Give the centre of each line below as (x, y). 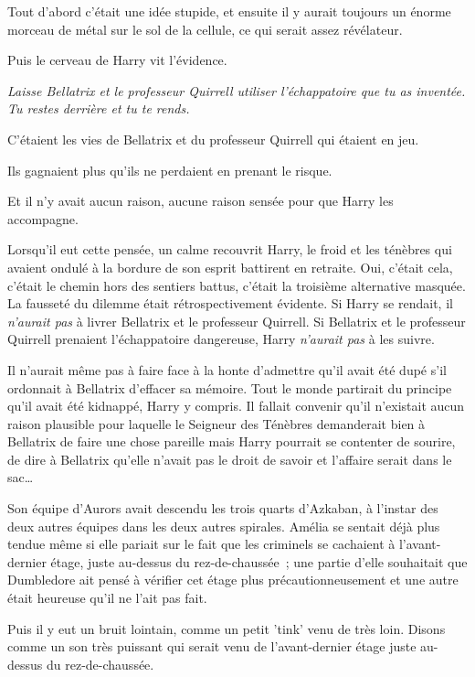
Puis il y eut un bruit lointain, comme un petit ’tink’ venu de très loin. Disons (227, 628)
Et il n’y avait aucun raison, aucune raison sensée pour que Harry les (201, 201)
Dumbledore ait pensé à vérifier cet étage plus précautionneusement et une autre (233, 580)
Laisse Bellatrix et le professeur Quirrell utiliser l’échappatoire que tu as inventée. (237, 90)
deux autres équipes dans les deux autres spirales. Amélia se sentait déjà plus (224, 526)
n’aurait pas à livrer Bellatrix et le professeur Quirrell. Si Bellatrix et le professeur (237, 321)
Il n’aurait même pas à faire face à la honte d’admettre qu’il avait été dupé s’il (227, 369)
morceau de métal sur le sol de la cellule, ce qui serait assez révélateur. (205, 29)
